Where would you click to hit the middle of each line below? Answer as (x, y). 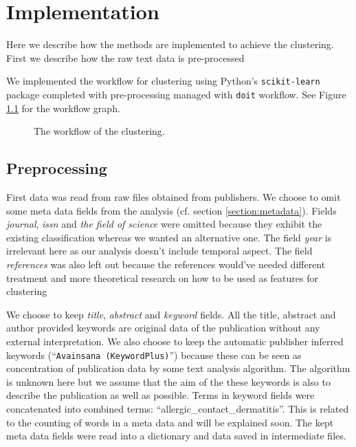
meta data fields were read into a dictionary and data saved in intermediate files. (176, 436)
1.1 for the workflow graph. (63, 108)
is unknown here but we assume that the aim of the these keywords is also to (168, 381)
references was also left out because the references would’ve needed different (166, 264)
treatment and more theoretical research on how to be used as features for (162, 277)
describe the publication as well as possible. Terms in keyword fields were (160, 395)
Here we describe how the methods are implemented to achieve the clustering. (170, 44)
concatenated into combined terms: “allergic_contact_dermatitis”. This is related (178, 408)
